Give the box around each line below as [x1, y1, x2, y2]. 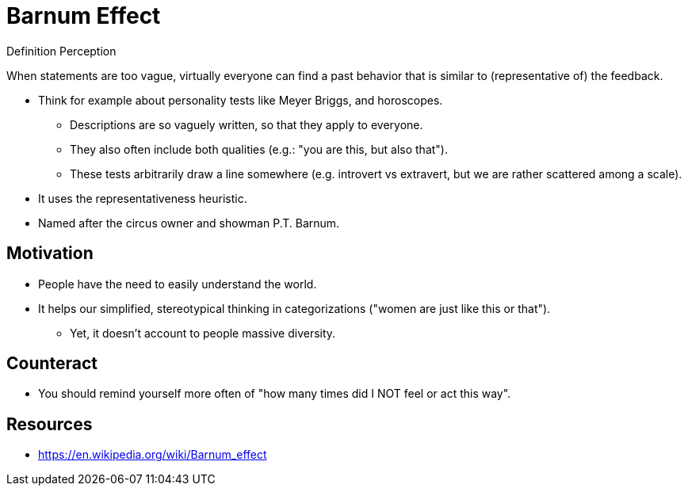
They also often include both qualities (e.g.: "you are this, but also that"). [70, 142, 448, 156]
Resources [6, 414, 93, 434]
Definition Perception [6, 44, 117, 58]
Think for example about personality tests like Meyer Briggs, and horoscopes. [38, 93, 443, 107]
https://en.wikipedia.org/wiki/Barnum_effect [38, 448, 267, 462]
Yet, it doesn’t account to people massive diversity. [70, 326, 336, 340]
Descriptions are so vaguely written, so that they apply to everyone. [70, 117, 423, 132]
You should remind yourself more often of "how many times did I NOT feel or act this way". [38, 387, 511, 401]
